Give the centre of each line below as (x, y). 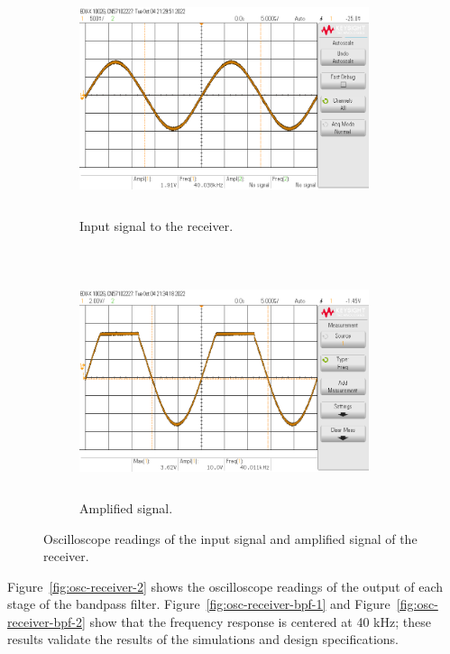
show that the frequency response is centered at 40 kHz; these (260, 621)
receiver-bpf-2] (46, 621)
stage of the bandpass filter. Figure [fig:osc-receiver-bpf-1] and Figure (199, 604)
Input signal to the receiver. (156, 226)
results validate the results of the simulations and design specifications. (203, 639)
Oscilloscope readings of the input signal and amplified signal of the (230, 538)
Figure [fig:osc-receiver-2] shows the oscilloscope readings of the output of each (225, 586)
